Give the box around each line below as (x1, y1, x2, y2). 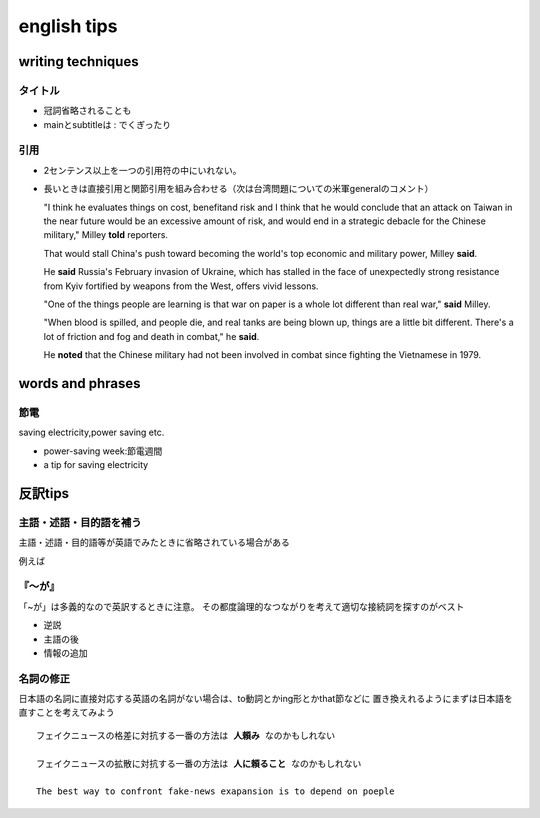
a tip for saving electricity (43, 459, 149, 471)
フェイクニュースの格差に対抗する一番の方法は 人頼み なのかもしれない (36, 730, 335, 741)
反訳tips (18, 485, 70, 502)
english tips (18, 15, 118, 37)
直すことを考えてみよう (18, 706, 115, 719)
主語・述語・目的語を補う (18, 515, 142, 529)
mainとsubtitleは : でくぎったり (43, 118, 172, 130)
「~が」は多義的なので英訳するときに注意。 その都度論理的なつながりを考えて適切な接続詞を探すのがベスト (18, 600, 465, 612)
